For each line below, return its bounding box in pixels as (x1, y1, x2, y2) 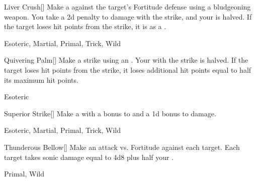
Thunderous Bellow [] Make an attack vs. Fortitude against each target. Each (4, 141, 240, 152)
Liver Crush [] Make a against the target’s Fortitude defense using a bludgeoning (4, 2, 251, 12)
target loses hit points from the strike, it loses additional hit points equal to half (4, 64, 251, 75)
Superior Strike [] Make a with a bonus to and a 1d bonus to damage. (4, 108, 216, 118)
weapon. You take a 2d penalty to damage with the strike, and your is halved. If (4, 11, 252, 22)
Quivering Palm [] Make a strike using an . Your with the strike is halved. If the (4, 55, 248, 65)
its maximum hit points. (4, 74, 78, 85)
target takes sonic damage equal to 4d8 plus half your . (4, 151, 174, 162)
